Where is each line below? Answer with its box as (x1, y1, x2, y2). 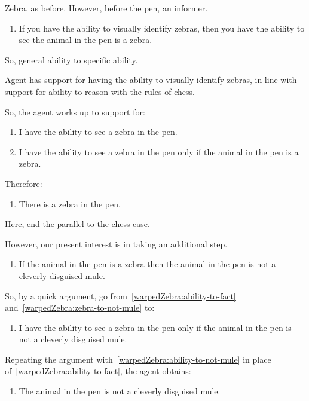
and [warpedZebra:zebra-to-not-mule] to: (5, 301, 155, 314)
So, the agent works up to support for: (5, 105, 145, 118)
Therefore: (5, 177, 42, 189)
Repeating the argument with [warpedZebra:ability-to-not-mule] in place (5, 353, 271, 365)
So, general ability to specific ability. (5, 53, 138, 66)
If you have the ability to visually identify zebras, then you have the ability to (19, 22, 305, 34)
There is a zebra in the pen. (19, 197, 121, 210)
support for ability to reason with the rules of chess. (5, 85, 195, 97)
